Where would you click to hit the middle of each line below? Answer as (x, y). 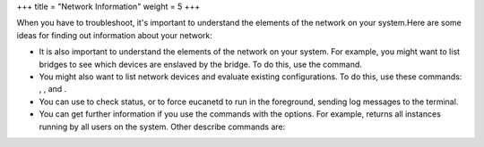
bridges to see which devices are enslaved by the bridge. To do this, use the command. (201, 64)
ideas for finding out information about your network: (114, 35)
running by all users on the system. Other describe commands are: (162, 127)
